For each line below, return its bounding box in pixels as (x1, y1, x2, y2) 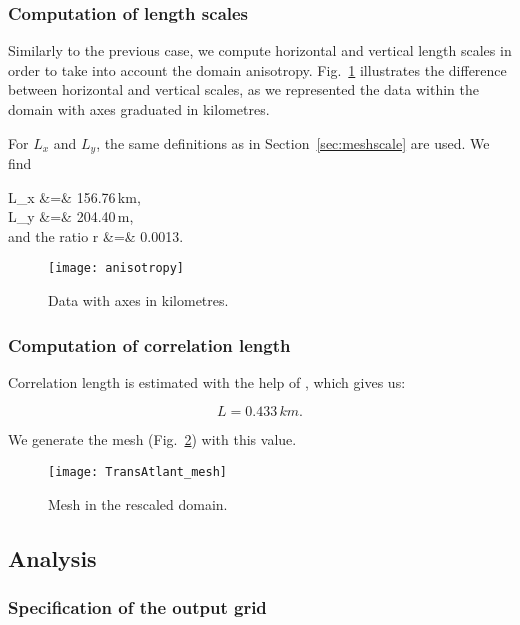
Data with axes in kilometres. (48, 290, 229, 311)
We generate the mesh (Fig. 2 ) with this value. (8, 429, 297, 450)
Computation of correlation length (8, 332, 291, 357)
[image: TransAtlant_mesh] (48, 465, 227, 480)
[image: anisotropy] (48, 261, 185, 276)
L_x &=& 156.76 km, (8, 186, 141, 207)
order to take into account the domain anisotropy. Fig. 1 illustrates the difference (8, 59, 507, 80)
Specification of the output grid (8, 595, 267, 620)
